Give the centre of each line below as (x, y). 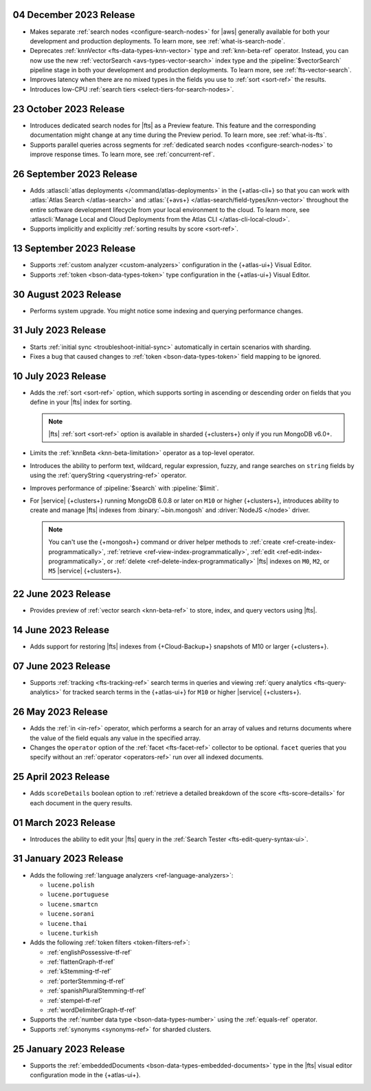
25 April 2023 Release (61, 777)
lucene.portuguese (78, 894)
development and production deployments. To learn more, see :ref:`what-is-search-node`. (157, 41)
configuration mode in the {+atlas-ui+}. (85, 1075)
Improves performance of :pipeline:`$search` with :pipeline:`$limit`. (124, 488)
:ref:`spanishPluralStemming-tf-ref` (97, 991)
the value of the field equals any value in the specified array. (115, 738)
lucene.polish (71, 885)
